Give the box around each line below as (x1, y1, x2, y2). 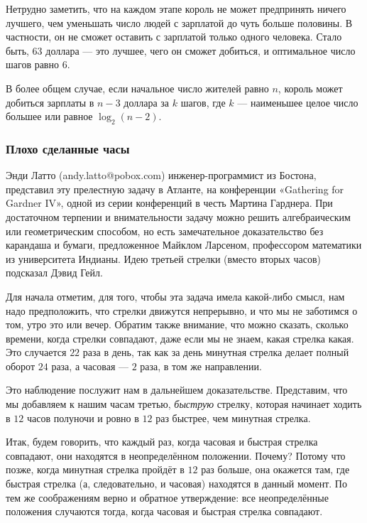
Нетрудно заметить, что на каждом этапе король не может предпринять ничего (6, 1, 346, 16)
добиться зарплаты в (6, 95, 94, 109)
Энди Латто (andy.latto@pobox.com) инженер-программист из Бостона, (6, 168, 317, 183)
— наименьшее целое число (237, 95, 358, 109)
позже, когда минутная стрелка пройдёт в (6, 462, 185, 477)
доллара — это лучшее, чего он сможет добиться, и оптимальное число (45, 43, 356, 58)
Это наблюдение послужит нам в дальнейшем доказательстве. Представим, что (6, 382, 348, 397)
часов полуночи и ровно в (26, 410, 139, 425)
